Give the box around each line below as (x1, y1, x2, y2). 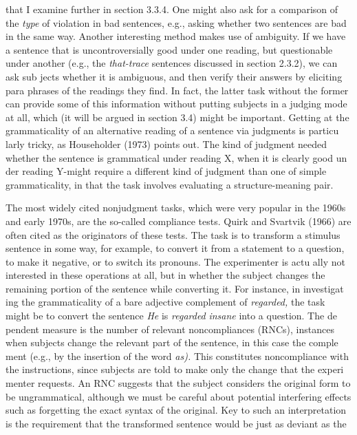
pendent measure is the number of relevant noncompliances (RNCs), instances (6, 321, 334, 336)
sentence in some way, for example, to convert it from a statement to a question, (6, 241, 345, 255)
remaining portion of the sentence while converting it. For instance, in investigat (6, 281, 344, 295)
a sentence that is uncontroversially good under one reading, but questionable (6, 42, 333, 56)
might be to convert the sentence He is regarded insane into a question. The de (6, 308, 337, 323)
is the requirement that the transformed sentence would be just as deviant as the (6, 416, 347, 430)
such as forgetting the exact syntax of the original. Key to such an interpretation (6, 403, 347, 417)
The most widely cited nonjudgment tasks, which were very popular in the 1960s (6, 200, 346, 215)
